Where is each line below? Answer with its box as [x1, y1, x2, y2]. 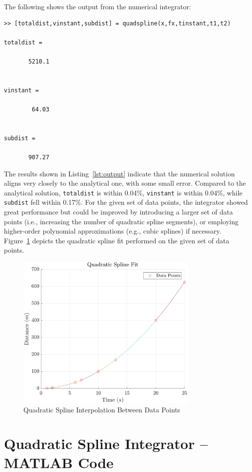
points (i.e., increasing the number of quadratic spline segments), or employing [4, 216, 239, 226]
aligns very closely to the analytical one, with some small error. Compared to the [4, 178, 246, 188]
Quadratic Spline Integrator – [4, 433, 208, 453]
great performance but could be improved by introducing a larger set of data [4, 207, 233, 216]
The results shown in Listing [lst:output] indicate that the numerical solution [4, 168, 235, 178]
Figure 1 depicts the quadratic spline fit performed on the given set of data [4, 235, 230, 245]
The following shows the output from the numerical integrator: [4, 1, 191, 11]
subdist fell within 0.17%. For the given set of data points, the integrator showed [4, 197, 248, 207]
